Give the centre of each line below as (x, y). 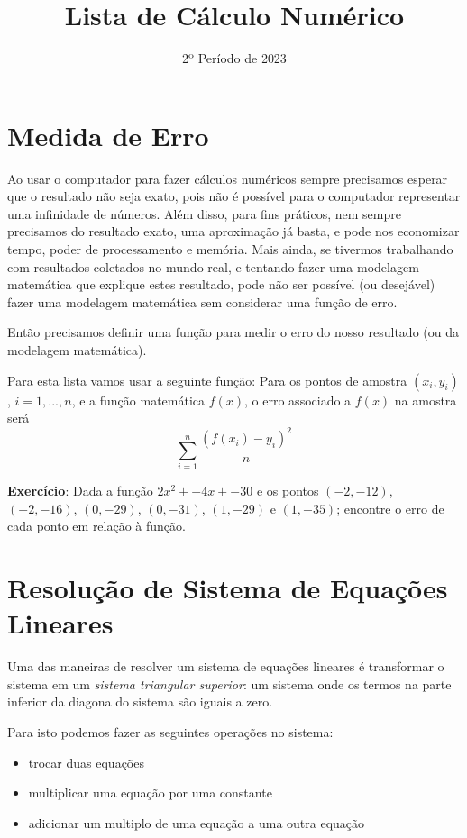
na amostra (426, 400)
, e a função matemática (138, 400)
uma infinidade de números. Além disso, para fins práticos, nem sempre (204, 213)
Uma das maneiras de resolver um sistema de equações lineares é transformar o (226, 666)
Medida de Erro (108, 135)
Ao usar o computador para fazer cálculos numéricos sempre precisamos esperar (228, 178)
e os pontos (288, 491)
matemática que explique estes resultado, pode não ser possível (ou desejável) (221, 284)
